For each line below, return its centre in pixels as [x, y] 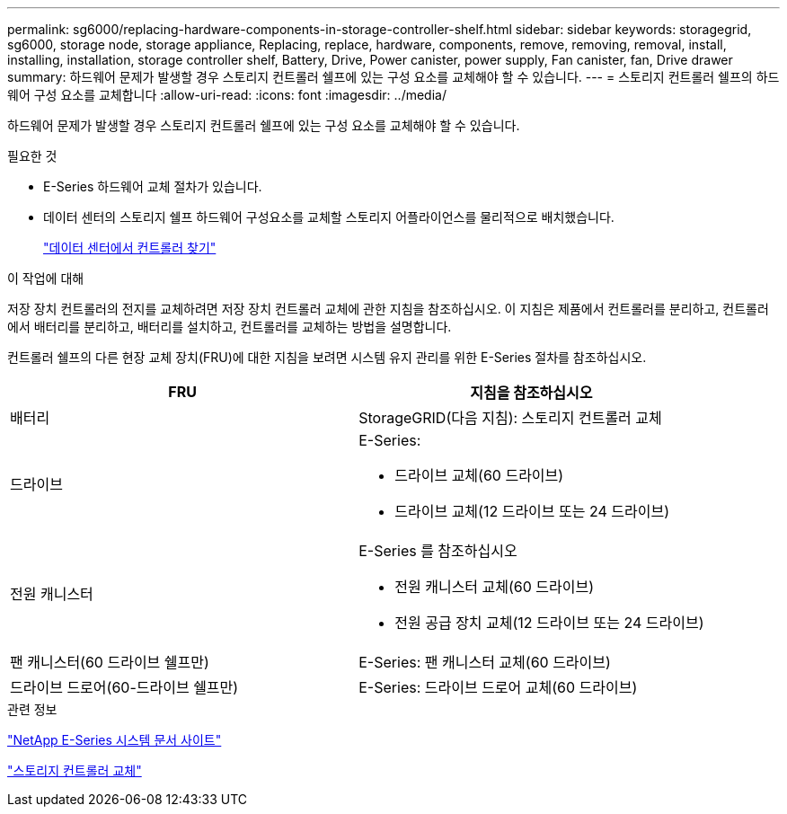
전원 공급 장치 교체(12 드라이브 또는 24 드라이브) [549, 623]
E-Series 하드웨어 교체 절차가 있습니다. [153, 186]
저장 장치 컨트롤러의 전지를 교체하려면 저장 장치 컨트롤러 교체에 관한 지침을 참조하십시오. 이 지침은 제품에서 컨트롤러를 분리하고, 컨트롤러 [388, 309]
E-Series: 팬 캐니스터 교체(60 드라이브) [485, 662]
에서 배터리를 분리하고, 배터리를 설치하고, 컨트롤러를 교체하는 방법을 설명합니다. [230, 327]
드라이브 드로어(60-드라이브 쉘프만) [124, 687]
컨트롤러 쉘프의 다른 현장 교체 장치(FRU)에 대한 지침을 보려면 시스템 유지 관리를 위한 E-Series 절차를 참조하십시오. [327, 357]
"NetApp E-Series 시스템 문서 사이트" [115, 740]
